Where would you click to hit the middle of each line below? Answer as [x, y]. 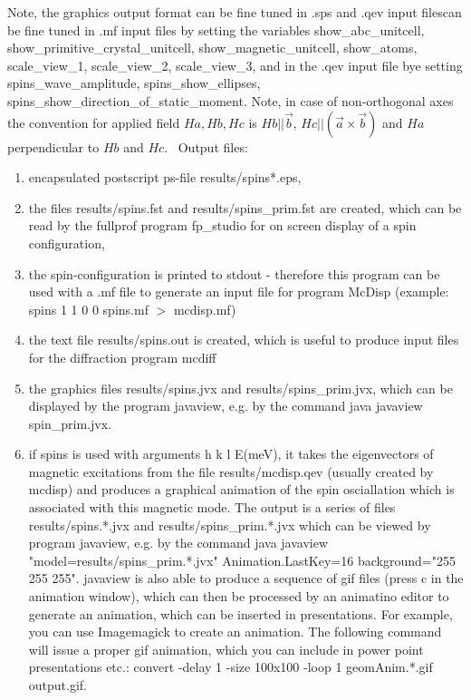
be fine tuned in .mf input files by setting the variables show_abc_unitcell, [216, 29]
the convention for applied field [94, 122]
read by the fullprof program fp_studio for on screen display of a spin [222, 225]
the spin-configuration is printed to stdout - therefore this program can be [234, 273]
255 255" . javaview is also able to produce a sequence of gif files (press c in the [246, 578]
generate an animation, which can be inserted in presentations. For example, [240, 613]
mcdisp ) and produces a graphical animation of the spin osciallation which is [241, 489]
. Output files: [206, 146]
